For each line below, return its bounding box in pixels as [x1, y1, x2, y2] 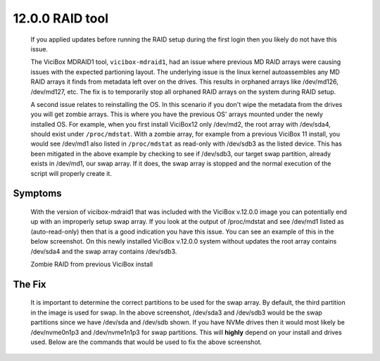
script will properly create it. [30, 169, 113, 177]
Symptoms [13, 187, 63, 200]
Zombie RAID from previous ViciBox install [30, 260, 153, 268]
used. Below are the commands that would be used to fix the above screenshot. [30, 338, 262, 346]
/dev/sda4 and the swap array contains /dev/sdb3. [30, 247, 177, 255]
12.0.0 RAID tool [13, 11, 109, 26]
